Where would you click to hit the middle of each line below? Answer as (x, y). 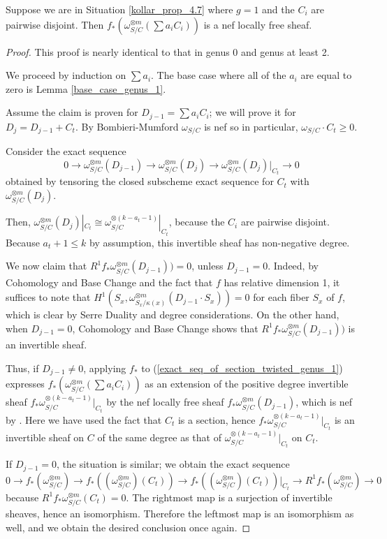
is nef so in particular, (251, 126)
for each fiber (281, 297)
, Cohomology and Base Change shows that (165, 328)
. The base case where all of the (219, 75)
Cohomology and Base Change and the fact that (109, 282)
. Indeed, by (293, 266)
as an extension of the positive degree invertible (247, 384)
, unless (207, 266)
